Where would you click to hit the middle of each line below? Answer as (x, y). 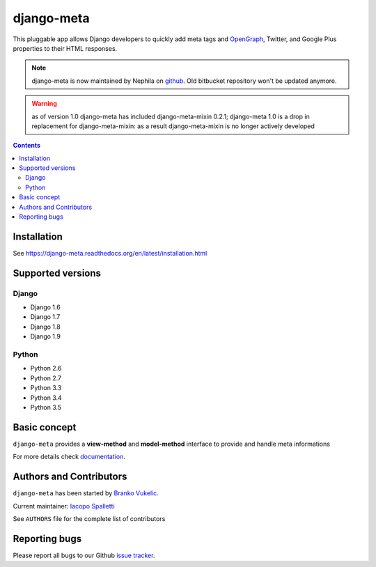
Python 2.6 (46, 368)
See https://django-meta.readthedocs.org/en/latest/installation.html (110, 253)
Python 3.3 (46, 388)
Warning (44, 104)
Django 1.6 (45, 307)
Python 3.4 (46, 398)
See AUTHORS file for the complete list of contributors (89, 518)
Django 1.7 (45, 317)
